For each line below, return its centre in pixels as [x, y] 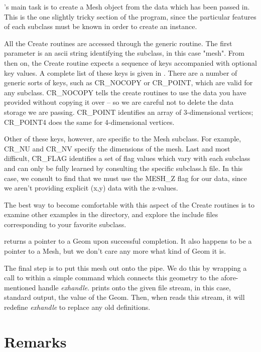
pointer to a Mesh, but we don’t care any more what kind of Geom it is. [115, 251]
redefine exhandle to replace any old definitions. [77, 307]
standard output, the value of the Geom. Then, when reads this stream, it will [124, 297]
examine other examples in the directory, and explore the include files [111, 214]
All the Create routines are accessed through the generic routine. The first [118, 43]
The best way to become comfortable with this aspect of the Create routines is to [129, 204]
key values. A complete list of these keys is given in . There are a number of [121, 72]
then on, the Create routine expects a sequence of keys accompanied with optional [130, 62]
